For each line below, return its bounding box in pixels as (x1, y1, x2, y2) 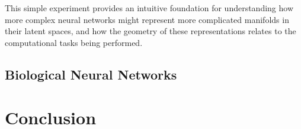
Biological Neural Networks (5, 65, 177, 83)
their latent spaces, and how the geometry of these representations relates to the (5, 25, 296, 37)
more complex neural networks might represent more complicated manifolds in (5, 13, 289, 25)
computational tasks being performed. (5, 36, 143, 48)
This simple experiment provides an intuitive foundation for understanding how (5, 2, 294, 14)
